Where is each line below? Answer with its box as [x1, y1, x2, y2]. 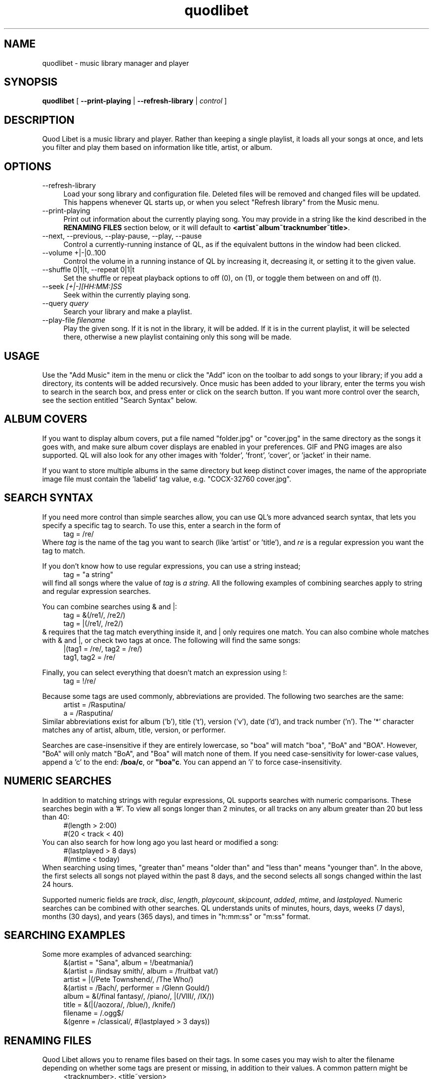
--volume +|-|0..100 [42, 248, 106, 257]
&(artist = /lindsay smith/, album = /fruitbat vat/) [63, 967, 218, 976]
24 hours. [42, 880, 74, 888]
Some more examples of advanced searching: [42, 950, 192, 959]
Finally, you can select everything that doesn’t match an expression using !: [42, 668, 287, 677]
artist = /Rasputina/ [63, 700, 126, 709]
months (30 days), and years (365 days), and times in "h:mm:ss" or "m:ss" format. [42, 912, 310, 921]
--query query [42, 299, 88, 308]
